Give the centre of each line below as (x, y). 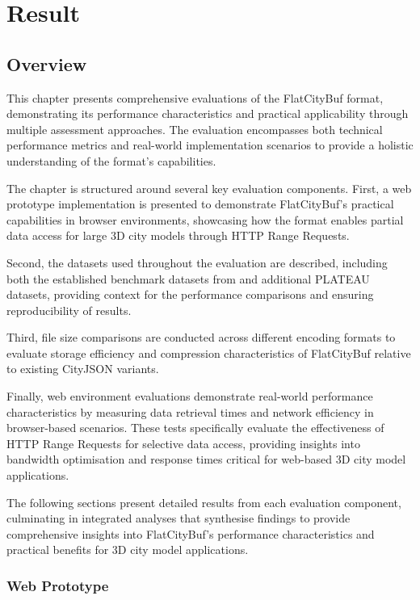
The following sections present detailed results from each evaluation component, (204, 502)
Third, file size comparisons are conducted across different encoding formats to (201, 337)
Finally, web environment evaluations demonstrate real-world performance (190, 396)
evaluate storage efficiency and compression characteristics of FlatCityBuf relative (209, 352)
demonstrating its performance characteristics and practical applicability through (208, 113)
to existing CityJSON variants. (83, 369)
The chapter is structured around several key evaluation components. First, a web (209, 188)
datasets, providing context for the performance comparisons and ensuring (190, 294)
